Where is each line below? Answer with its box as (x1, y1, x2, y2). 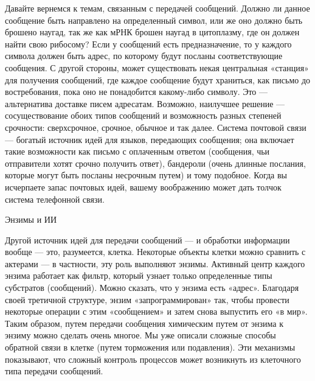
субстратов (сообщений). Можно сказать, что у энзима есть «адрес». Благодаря (5, 281, 299, 294)
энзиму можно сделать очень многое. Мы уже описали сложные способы (5, 329, 276, 341)
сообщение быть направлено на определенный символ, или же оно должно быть (5, 13, 303, 26)
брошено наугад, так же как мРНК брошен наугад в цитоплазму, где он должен (5, 26, 300, 38)
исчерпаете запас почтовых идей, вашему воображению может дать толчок (5, 180, 282, 193)
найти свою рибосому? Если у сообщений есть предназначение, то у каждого (5, 37, 292, 50)
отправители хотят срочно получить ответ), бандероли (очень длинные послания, (5, 156, 306, 169)
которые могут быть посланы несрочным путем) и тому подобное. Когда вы (5, 169, 287, 181)
